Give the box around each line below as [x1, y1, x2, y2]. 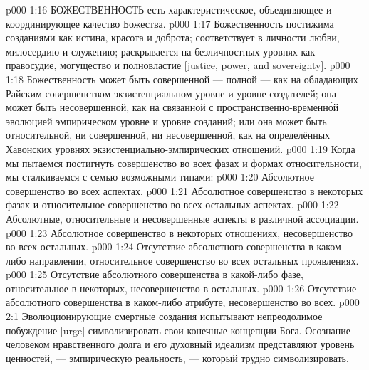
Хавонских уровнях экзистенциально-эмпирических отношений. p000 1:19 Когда [6, 141, 355, 156]
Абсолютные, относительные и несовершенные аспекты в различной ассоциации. [6, 211, 359, 226]
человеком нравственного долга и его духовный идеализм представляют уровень [6, 337, 355, 351]
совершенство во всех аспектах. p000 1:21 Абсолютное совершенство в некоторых [6, 183, 363, 198]
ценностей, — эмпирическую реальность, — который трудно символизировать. [6, 350, 349, 365]
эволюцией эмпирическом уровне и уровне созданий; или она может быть [6, 113, 327, 128]
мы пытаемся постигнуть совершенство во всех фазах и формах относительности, [6, 155, 362, 170]
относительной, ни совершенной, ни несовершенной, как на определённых [6, 127, 331, 142]
